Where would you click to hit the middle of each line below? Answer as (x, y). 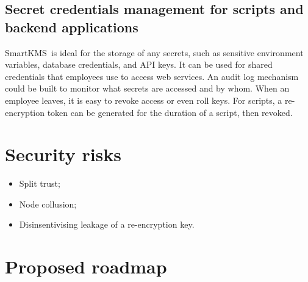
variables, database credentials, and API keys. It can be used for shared (139, 64)
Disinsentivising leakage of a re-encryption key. (107, 224)
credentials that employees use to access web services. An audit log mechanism (152, 76)
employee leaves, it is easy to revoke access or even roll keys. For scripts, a (144, 100)
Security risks (63, 154)
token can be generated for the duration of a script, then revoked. (170, 112)
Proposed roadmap (86, 266)
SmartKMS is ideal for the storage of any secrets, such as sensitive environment (154, 52)
